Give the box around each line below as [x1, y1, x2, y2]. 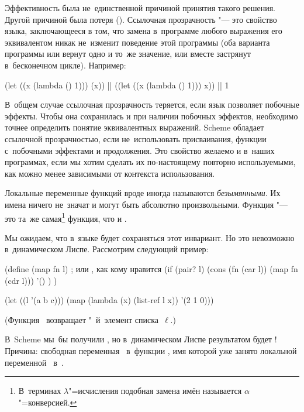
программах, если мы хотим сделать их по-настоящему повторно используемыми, [5, 156, 296, 168]
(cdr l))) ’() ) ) [5, 274, 57, 286]
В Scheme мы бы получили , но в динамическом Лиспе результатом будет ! [5, 333, 277, 345]
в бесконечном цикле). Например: [5, 59, 126, 71]
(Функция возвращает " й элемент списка [5, 313, 158, 325]
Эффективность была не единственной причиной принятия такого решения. [5, 2, 275, 13]
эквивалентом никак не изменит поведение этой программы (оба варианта [5, 36, 270, 48]
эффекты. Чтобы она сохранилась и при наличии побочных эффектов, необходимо [5, 109, 298, 122]
